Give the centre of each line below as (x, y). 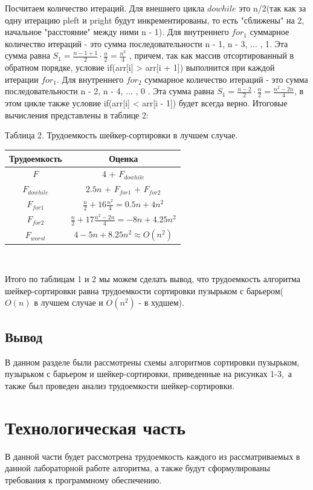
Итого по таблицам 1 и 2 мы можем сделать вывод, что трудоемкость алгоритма (153, 279)
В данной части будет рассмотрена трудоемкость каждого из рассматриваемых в (153, 456)
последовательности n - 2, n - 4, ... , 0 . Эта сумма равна (110, 91)
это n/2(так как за (273, 8)
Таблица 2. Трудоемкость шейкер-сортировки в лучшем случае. (121, 135)
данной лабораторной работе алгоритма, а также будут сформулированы (137, 468)
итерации (22, 79)
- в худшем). (161, 302)
